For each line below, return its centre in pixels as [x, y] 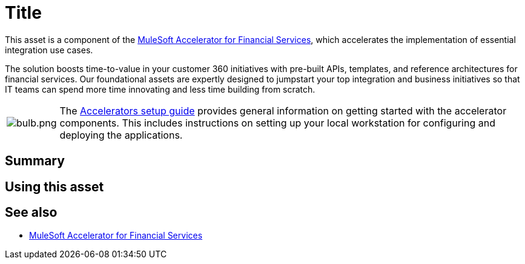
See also [31, 213]
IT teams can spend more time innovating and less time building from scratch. [160, 89]
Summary [35, 161]
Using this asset [54, 186]
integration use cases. [49, 50]
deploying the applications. [121, 135]
